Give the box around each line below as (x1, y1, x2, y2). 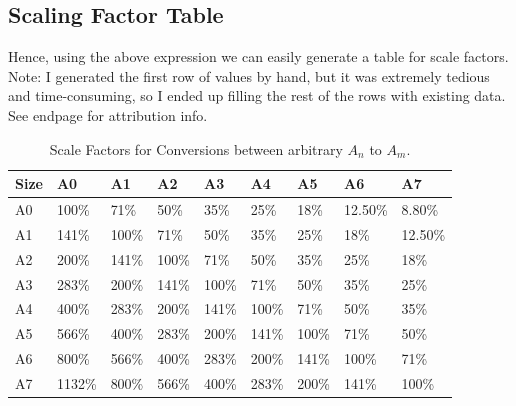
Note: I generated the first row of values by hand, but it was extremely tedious (8, 65, 490, 86)
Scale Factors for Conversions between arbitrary (49, 138, 343, 159)
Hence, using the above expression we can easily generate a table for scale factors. (8, 46, 509, 67)
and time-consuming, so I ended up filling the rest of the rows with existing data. (8, 85, 506, 106)
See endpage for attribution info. (8, 104, 208, 125)
